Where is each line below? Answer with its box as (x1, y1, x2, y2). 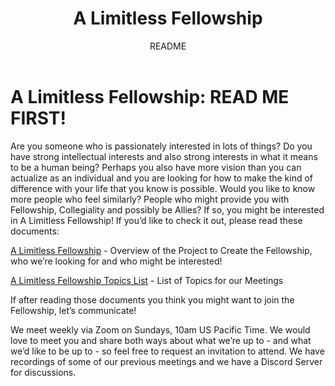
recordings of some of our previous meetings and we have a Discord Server (10, 355, 323, 367)
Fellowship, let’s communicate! (10, 304, 137, 316)
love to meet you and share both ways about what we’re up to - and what (10, 334, 312, 346)
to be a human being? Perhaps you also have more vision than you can (10, 161, 302, 173)
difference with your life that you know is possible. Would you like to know (10, 182, 316, 194)
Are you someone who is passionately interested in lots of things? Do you (10, 140, 313, 152)
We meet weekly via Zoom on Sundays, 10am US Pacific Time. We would (10, 323, 311, 336)
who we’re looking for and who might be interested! (10, 255, 223, 267)
